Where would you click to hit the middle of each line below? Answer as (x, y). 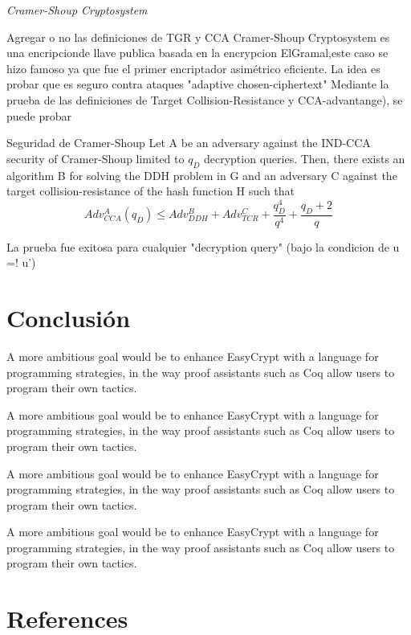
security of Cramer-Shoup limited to (96, 158)
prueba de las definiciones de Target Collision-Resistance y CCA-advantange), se (205, 99)
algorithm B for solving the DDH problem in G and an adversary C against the (202, 175)
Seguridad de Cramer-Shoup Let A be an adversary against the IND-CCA (189, 143)
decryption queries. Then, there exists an (304, 158)
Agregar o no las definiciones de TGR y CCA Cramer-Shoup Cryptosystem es (198, 37)
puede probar (39, 115)
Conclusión (69, 318)
